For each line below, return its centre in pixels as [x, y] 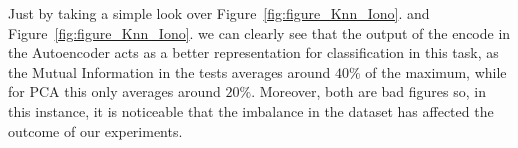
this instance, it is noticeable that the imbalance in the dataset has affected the [251, 110]
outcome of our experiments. [95, 130]
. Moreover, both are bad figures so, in [368, 91]
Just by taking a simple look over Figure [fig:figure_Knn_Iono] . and [219, 13]
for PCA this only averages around [114, 91]
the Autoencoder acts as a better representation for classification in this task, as [253, 52]
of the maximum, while [436, 71]
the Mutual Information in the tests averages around [169, 71]
